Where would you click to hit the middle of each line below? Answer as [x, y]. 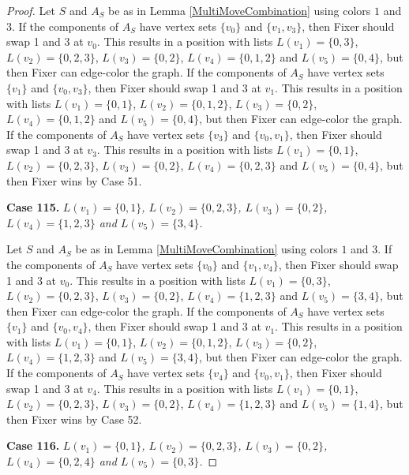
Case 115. [33, 207]
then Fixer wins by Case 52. [74, 419]
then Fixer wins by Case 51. [74, 180]
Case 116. [33, 445]
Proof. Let [31, 10]
